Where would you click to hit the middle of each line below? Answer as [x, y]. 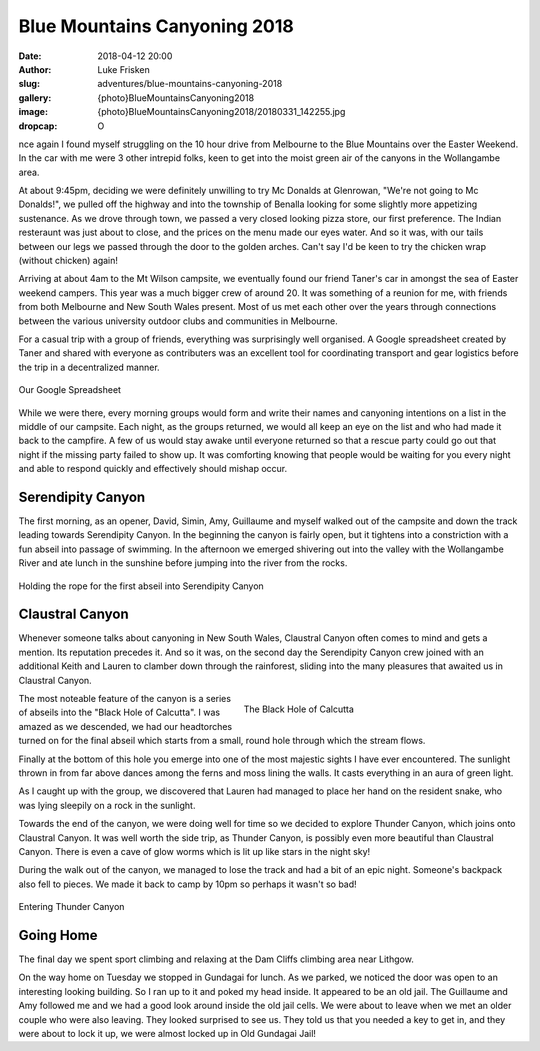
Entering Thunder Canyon [71, 907]
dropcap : [38, 126]
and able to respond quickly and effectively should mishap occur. [153, 469]
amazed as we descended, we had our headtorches [125, 726]
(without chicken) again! [68, 261]
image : [33, 112]
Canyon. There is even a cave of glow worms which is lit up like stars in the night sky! [194, 851]
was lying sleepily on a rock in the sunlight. [107, 805]
